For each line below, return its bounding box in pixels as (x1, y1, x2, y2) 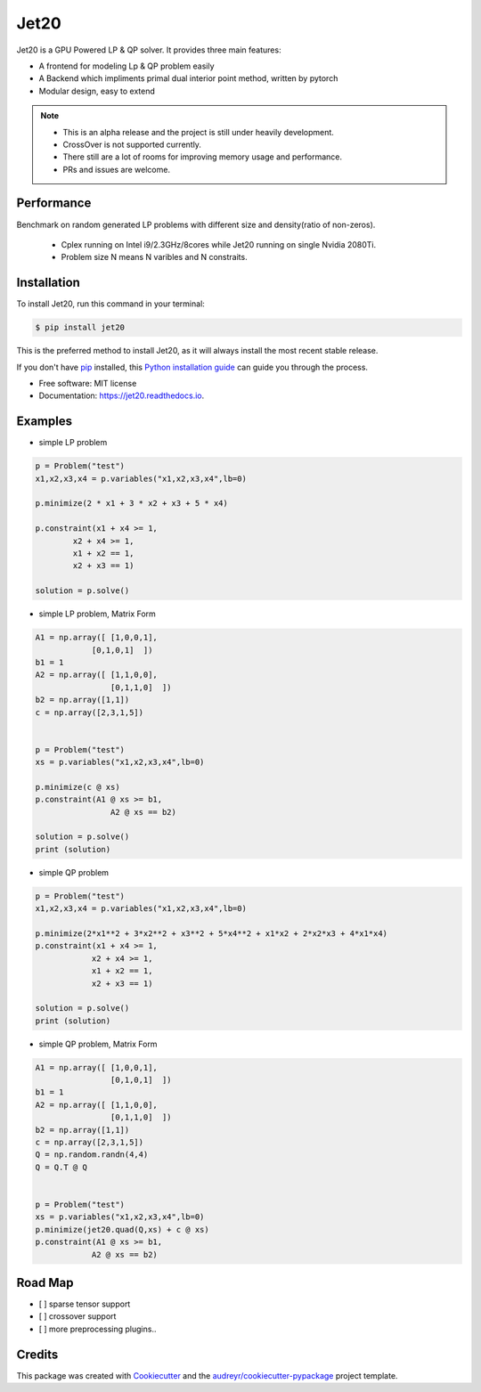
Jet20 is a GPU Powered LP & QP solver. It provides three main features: (16, 45, 281, 55)
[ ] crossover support (38, 1311, 117, 1322)
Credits (16, 1347, 59, 1362)
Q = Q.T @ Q (35, 1162, 88, 1172)
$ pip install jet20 (35, 322, 125, 333)
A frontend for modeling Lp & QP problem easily (38, 61, 215, 71)
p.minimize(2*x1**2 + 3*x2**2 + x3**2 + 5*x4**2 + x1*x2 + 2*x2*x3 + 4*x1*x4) (35, 928, 387, 939)
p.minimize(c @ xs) (35, 782, 120, 792)
